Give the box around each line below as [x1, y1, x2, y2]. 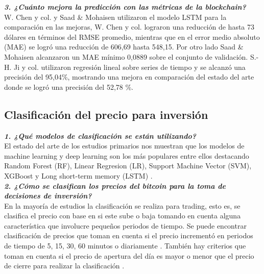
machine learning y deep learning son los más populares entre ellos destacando [4, 150, 249, 161]
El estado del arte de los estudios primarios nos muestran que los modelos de [4, 140, 245, 151]
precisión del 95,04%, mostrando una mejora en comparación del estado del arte [4, 71, 254, 82]
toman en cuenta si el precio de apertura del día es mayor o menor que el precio [4, 250, 254, 261]
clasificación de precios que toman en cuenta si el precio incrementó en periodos [4, 230, 253, 241]
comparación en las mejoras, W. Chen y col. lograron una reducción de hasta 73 [4, 21, 255, 32]
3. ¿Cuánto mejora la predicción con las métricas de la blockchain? [4, 2, 246, 12]
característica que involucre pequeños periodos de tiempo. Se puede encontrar [4, 220, 247, 231]
